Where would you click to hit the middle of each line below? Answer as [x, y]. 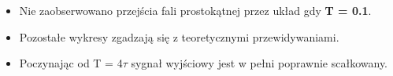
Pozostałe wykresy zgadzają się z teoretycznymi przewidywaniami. [179, 36]
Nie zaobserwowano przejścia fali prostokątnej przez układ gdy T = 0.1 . [195, 10]
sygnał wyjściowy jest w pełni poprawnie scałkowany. [259, 63]
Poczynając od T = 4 [71, 63]
